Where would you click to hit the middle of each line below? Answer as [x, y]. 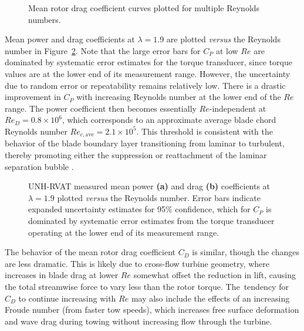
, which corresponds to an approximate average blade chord [169, 120]
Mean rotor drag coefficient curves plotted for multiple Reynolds [144, 8]
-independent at [238, 108]
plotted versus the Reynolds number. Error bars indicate [159, 197]
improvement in [33, 97]
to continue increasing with [67, 298]
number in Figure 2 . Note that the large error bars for [103, 50]
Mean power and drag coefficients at [70, 39]
